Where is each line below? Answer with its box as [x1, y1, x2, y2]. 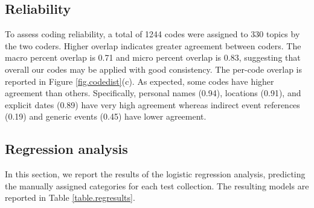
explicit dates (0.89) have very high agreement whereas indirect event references [5, 98, 300, 111]
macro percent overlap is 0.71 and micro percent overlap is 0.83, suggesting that [5, 51, 301, 64]
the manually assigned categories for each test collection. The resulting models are [5, 179, 309, 192]
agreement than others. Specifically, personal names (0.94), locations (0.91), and [5, 87, 301, 99]
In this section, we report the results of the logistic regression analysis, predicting [5, 168, 306, 180]
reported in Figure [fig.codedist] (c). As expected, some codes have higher [5, 75, 274, 87]
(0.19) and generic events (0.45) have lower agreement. [5, 110, 207, 123]
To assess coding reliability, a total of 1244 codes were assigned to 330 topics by [5, 28, 300, 40]
